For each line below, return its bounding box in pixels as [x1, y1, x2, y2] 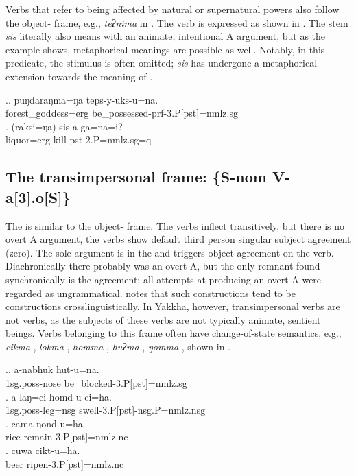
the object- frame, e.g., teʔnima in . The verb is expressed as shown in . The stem [5, 15, 348, 29]
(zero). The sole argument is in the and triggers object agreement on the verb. [5, 245, 334, 259]
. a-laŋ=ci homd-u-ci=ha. [5, 389, 112, 403]
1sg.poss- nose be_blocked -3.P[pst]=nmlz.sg [5, 376, 187, 390]
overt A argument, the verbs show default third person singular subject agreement [5, 232, 351, 246]
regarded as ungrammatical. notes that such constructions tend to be [5, 285, 296, 300]
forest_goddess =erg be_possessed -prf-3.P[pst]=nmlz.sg [5, 106, 238, 120]
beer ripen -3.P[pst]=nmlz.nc [5, 456, 124, 471]
